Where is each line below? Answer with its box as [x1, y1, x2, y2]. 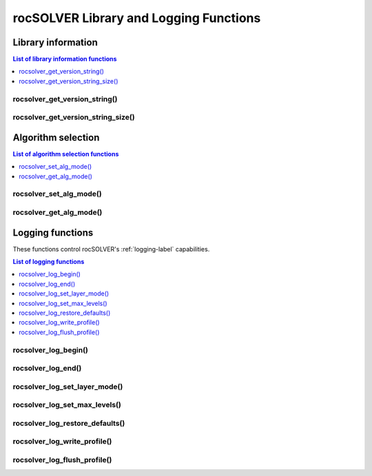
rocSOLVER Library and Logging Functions [12, 10, 261, 25]
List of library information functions [12, 55, 117, 63]
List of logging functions [12, 258, 85, 266]
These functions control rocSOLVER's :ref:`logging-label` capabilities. [12, 245, 210, 253]
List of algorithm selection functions [12, 149, 119, 158]
